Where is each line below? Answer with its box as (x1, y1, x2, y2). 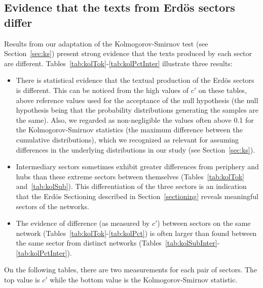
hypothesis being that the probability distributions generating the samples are (16, 105, 259, 115)
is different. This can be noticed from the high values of (16, 84, 189, 95)
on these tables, (198, 84, 247, 95)
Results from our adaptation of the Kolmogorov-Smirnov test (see (4, 38, 208, 49)
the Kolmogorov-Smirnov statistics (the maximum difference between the (16, 124, 243, 135)
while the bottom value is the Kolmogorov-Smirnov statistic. (50, 274, 238, 285)
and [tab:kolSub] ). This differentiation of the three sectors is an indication (16, 181, 247, 191)
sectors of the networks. (16, 201, 89, 211)
